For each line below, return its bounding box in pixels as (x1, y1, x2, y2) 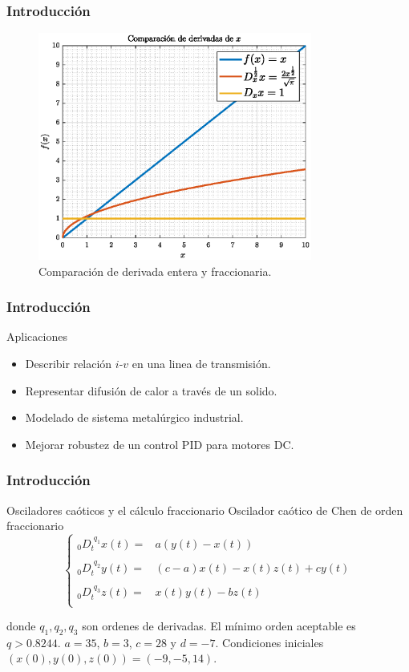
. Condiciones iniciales (215, 634, 324, 650)
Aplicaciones (6, 328, 67, 345)
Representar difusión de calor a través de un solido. (25, 382, 277, 399)
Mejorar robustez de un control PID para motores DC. (25, 435, 294, 452)
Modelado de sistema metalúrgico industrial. (25, 409, 244, 426)
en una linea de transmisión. (132, 355, 271, 372)
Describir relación (25, 355, 112, 372)
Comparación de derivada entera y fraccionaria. (38, 262, 272, 279)
